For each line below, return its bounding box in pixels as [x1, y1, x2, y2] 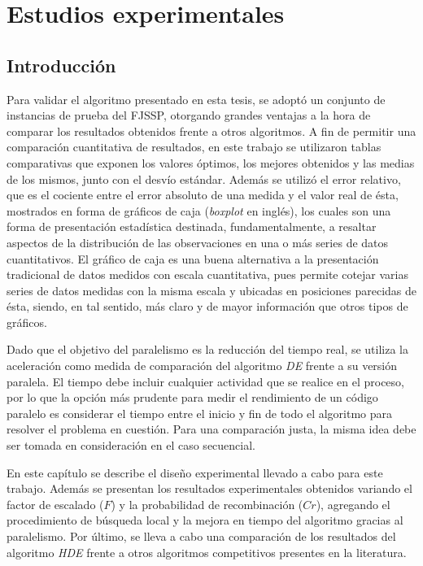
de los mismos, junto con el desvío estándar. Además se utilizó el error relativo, [7, 170, 401, 187]
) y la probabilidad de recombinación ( [111, 495, 303, 512]
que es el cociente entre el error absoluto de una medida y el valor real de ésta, [7, 186, 399, 203]
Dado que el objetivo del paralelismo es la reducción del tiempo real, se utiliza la [7, 341, 409, 358]
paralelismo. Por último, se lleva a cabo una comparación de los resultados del [7, 528, 396, 545]
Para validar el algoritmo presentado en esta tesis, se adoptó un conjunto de [7, 90, 386, 107]
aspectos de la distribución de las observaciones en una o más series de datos [7, 233, 389, 250]
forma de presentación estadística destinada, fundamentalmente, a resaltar [7, 218, 377, 235]
